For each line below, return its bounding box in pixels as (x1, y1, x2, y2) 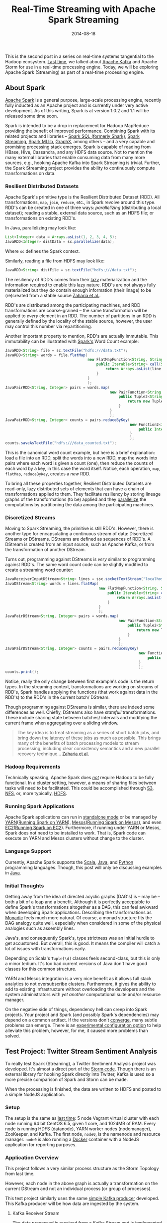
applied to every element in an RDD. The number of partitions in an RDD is (5, 313, 157, 319)
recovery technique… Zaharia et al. (17, 751, 89, 757)
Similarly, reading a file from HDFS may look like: (5, 258, 105, 264)
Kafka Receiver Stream (12, 1211, 60, 1217)
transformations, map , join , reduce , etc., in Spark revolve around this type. (5, 200, 156, 205)
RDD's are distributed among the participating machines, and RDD (5, 302, 141, 308)
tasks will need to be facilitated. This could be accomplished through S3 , (5, 785, 154, 791)
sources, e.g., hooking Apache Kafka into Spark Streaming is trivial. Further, (5, 160, 161, 166)
